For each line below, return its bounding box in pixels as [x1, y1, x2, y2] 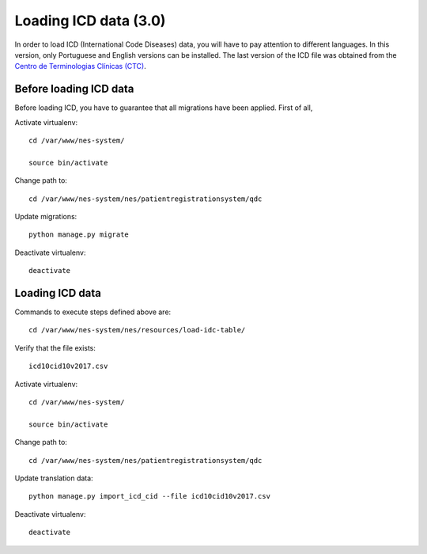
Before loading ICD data [14, 82, 134, 96]
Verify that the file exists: [14, 343, 96, 352]
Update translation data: [14, 473, 94, 483]
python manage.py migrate [28, 230, 130, 239]
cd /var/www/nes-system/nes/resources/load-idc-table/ [28, 325, 246, 335]
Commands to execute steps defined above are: [14, 307, 172, 317]
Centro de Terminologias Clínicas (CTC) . [14, 62, 146, 71]
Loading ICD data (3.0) [14, 12, 166, 29]
